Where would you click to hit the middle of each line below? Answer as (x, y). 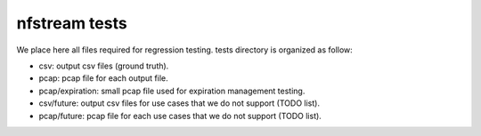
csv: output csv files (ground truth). (104, 66)
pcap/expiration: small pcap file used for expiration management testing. (172, 91)
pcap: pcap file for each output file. (103, 78)
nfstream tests (72, 23)
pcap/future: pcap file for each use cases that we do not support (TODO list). (180, 116)
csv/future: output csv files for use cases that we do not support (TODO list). (179, 103)
